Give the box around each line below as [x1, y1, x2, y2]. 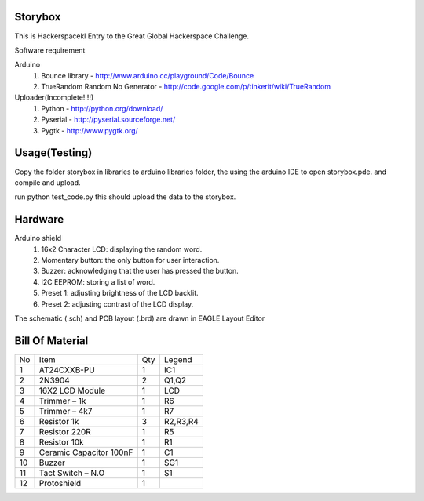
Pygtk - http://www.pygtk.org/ [41, 125, 139, 135]
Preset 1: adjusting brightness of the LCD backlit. [41, 289, 199, 298]
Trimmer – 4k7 [38, 405, 93, 416]
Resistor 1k [38, 416, 79, 427]
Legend [163, 354, 192, 365]
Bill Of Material [14, 334, 89, 347]
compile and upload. [14, 177, 81, 187]
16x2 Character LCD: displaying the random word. [41, 244, 203, 254]
